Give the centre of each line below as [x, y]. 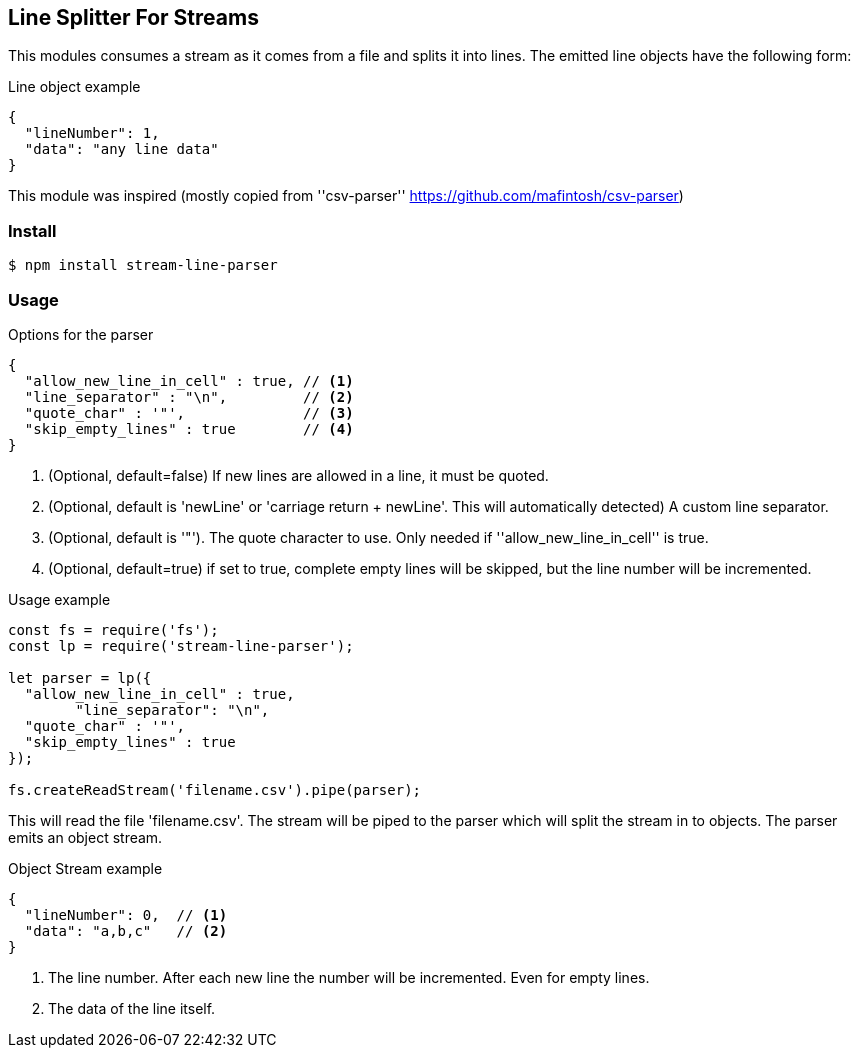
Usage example [59, 599]
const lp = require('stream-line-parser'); [181, 645]
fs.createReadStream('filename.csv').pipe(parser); [215, 789]
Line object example [74, 87]
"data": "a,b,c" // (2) [126, 930]
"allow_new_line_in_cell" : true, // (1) [189, 380]
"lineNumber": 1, [92, 133]
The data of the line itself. [132, 1008]
